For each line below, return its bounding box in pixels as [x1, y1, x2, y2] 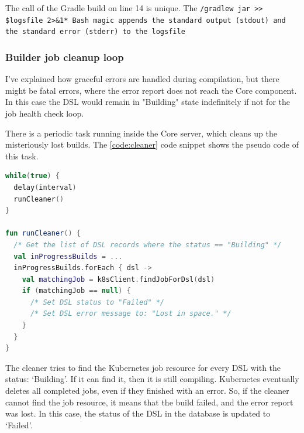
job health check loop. [5, 107, 84, 119]
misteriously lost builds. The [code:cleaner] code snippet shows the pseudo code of [5, 138, 299, 151]
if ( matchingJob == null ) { [22, 287, 131, 295]
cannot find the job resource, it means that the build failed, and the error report [5, 396, 293, 408]
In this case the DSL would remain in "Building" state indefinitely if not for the [5, 96, 291, 108]
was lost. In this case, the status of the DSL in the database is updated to [5, 407, 271, 420]
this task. [5, 149, 39, 162]
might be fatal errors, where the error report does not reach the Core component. [5, 84, 297, 96]
